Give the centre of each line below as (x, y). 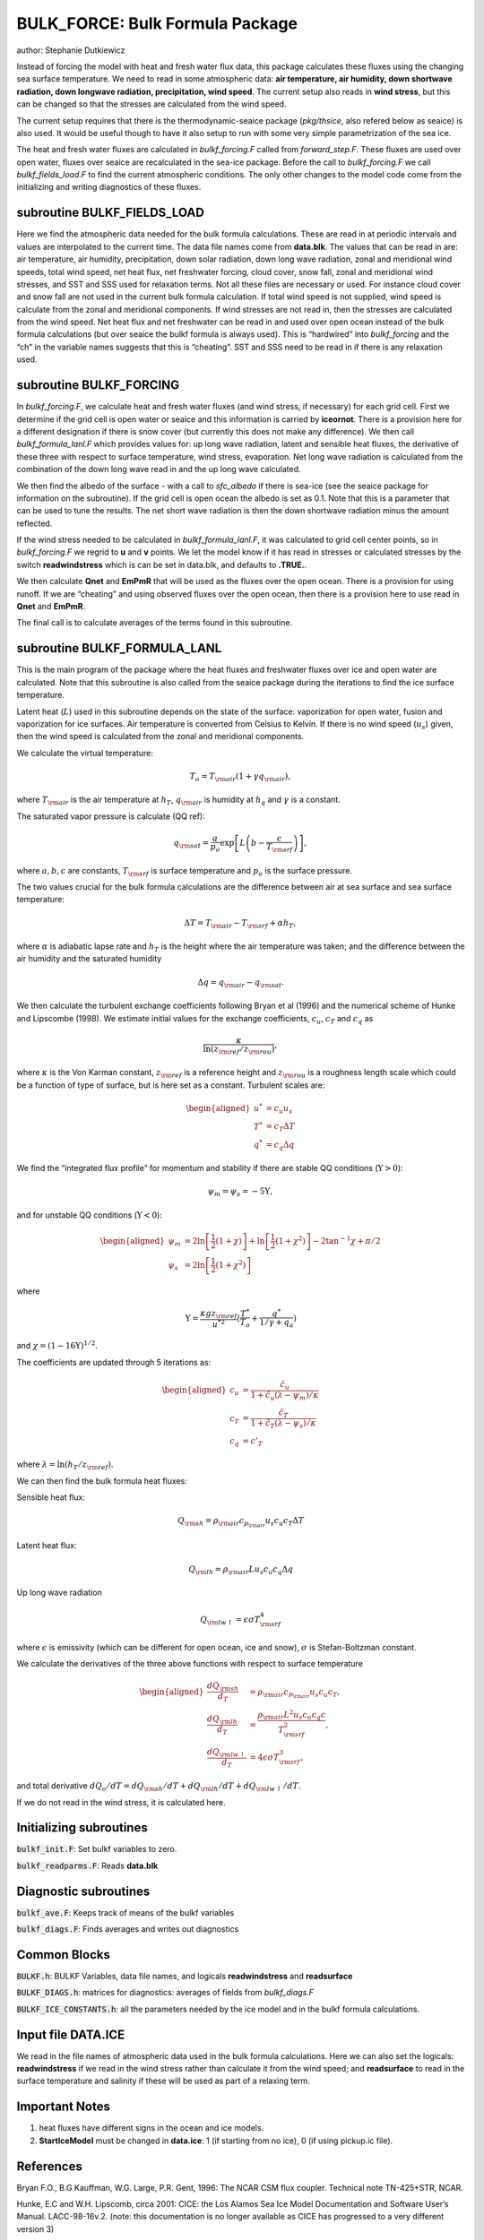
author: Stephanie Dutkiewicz (71, 50)
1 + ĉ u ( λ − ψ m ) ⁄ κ (285, 1396)
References (49, 2166)
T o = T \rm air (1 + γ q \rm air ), (240, 777)
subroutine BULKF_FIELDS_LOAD (111, 213)
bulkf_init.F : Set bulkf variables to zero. (97, 1849)
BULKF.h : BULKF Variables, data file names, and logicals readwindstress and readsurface (185, 1976)
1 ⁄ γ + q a (277, 1323)
